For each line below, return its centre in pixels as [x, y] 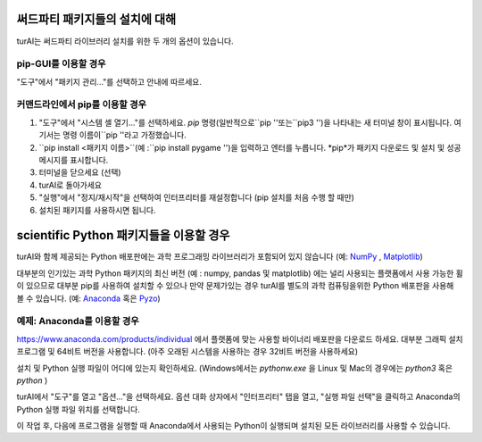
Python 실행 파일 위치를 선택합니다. [78, 409]
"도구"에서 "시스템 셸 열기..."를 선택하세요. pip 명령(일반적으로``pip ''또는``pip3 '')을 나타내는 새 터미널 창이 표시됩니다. [245, 122]
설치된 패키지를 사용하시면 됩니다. [97, 210]
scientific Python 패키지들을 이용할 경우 [123, 235]
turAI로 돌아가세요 [71, 185]
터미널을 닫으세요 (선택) [80, 172]
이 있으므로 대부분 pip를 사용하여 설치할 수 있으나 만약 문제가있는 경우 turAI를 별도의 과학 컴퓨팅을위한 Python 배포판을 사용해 [235, 286]
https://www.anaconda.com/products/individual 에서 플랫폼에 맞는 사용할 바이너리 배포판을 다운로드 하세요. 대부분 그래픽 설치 [240, 338]
